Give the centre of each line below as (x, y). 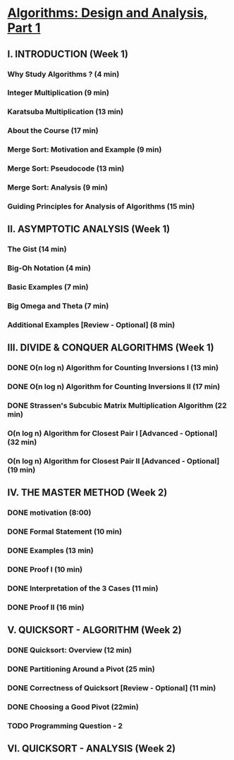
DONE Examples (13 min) (50, 551)
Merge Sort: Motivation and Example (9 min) (85, 149)
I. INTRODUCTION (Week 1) (68, 54)
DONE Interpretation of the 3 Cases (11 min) (83, 588)
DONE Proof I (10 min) (45, 570)
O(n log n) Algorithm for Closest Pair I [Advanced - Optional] (112, 434)
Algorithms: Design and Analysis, (107, 13)
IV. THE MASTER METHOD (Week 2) (87, 492)
